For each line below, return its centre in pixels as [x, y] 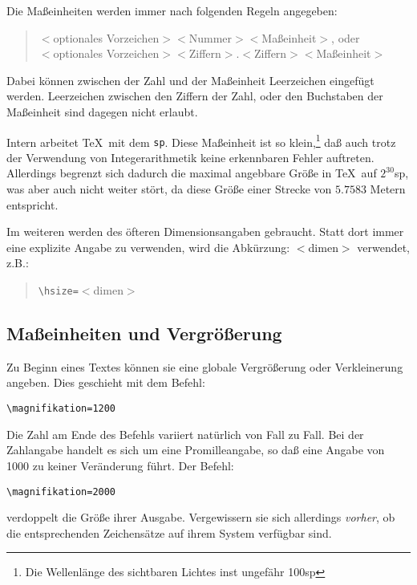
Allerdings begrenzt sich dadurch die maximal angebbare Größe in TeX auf [192, 173]
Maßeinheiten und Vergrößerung [144, 333]
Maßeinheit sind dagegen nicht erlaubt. [102, 111]
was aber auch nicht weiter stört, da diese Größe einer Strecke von [169, 189]
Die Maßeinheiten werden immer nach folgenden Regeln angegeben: [172, 10]
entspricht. [32, 204]
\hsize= [58, 292]
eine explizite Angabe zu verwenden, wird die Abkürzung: [148, 247]
